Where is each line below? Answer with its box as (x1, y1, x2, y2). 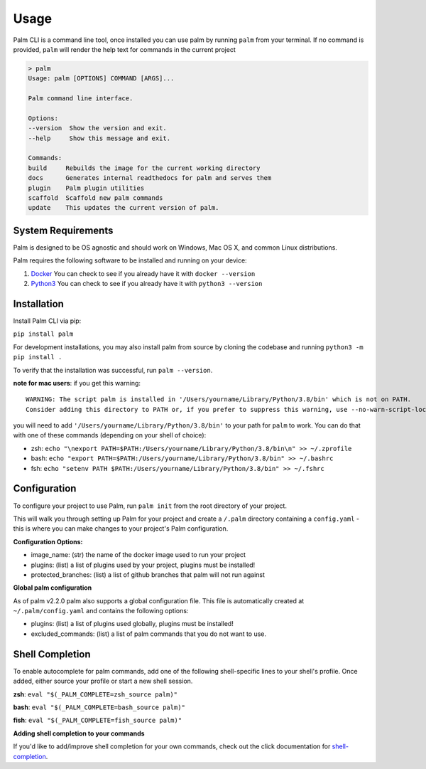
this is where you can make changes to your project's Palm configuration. (13, 524, 229, 533)
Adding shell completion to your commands (13, 729, 145, 738)
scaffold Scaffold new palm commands (28, 194, 163, 202)
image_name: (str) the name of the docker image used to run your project (31, 551, 246, 559)
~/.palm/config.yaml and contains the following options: (13, 607, 189, 615)
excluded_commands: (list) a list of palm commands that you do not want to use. (31, 630, 266, 638)
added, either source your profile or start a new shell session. (13, 677, 193, 686)
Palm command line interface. (28, 95, 133, 102)
